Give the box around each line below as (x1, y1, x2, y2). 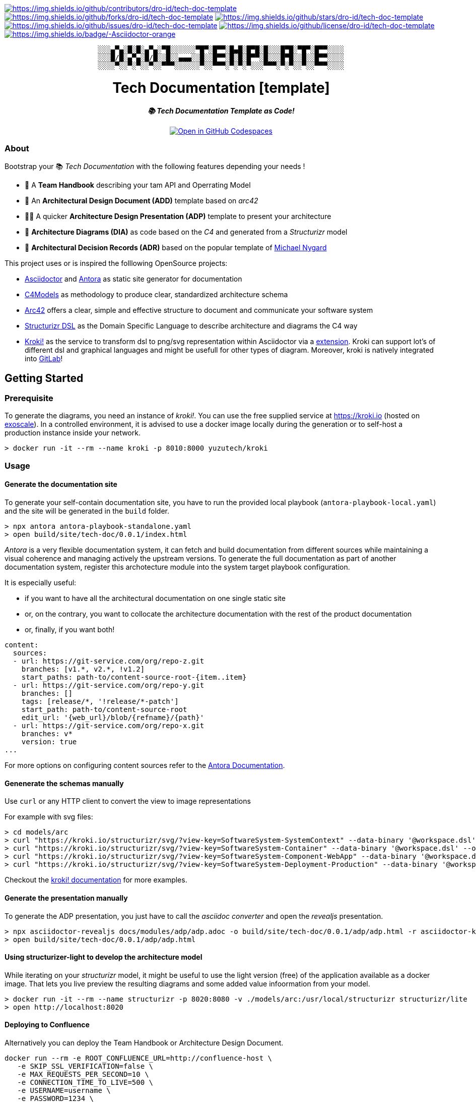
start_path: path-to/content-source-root (21, 705, 187, 714)
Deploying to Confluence (5, 1020, 90, 1029)
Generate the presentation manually (5, 893, 128, 902)
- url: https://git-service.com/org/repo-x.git (13, 722, 205, 730)
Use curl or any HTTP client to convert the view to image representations (5, 797, 251, 806)
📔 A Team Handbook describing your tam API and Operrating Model (25, 181, 251, 190)
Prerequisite (5, 393, 53, 404)
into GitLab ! (25, 354, 63, 363)
